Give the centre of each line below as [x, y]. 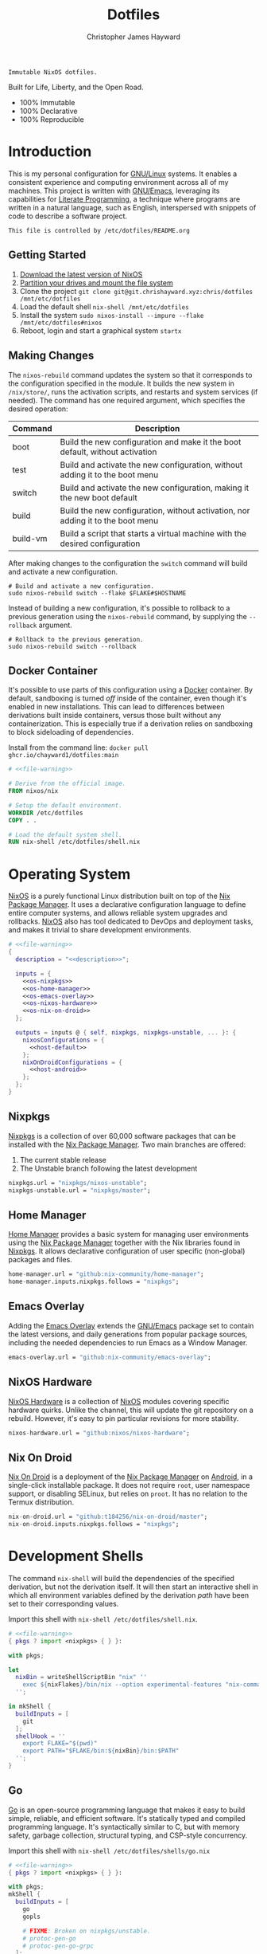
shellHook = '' [41, 1736]
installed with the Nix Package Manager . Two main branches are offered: [127, 1144]
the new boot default [99, 497]
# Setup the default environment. [66, 805]
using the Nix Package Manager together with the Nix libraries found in [124, 1243]
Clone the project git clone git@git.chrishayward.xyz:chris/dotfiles [136, 291]
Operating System [70, 874]
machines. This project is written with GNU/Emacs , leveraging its [114, 190]
